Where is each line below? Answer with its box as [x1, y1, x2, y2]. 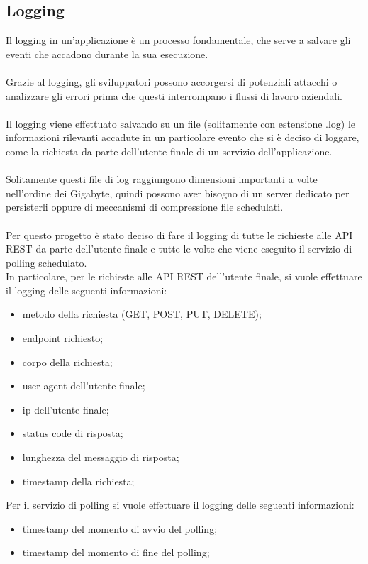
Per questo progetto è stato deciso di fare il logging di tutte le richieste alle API [6, 227, 353, 242]
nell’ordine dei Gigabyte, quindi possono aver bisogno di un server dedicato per [6, 185, 350, 200]
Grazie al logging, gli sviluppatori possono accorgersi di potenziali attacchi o [6, 74, 338, 89]
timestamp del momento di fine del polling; [22, 545, 210, 560]
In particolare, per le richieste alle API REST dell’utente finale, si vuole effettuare [6, 269, 362, 284]
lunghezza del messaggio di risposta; [22, 450, 179, 465]
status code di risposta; [22, 426, 123, 441]
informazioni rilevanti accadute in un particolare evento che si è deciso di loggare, [6, 130, 359, 145]
